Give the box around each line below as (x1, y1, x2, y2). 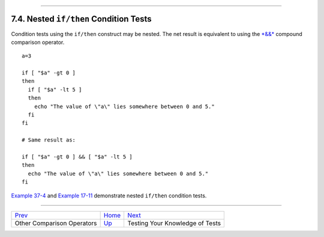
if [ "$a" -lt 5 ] (28, 86, 82, 93)
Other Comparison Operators (14, 219, 97, 227)
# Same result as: (22, 137, 76, 143)
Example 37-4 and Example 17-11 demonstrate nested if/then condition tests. (11, 192, 207, 199)
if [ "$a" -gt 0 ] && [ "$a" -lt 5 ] (22, 153, 133, 160)
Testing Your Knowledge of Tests (127, 219, 221, 227)
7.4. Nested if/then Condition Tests (11, 14, 152, 24)
